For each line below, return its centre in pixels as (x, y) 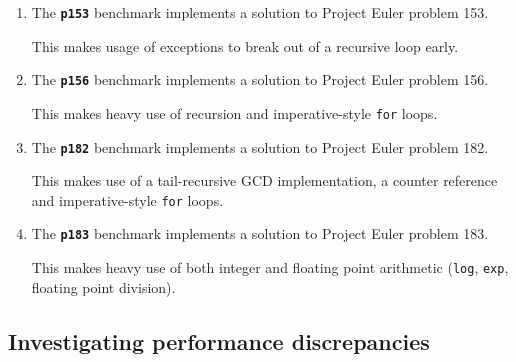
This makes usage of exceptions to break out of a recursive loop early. (245, 45)
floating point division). (103, 286)
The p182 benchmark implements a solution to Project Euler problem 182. (260, 146)
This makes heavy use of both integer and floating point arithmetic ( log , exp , (270, 267)
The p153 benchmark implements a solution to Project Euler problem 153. (260, 12)
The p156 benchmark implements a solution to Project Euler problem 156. (260, 79)
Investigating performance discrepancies (219, 340)
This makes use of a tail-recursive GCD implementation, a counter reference (264, 180)
